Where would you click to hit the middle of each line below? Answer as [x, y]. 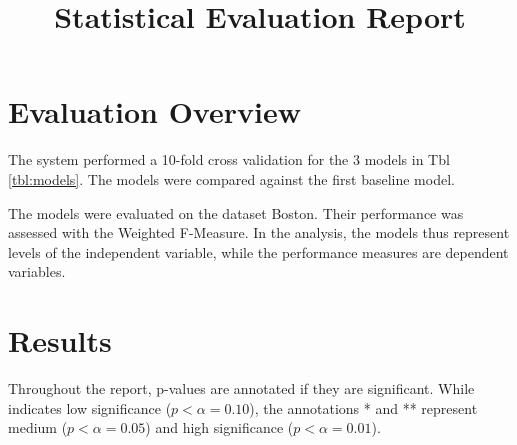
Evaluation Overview [154, 111]
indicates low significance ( [90, 407]
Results [60, 340]
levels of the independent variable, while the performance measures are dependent [258, 251]
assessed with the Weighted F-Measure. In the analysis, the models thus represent [259, 232]
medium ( [38, 427]
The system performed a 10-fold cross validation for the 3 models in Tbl [229, 159]
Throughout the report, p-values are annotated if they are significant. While [241, 388]
